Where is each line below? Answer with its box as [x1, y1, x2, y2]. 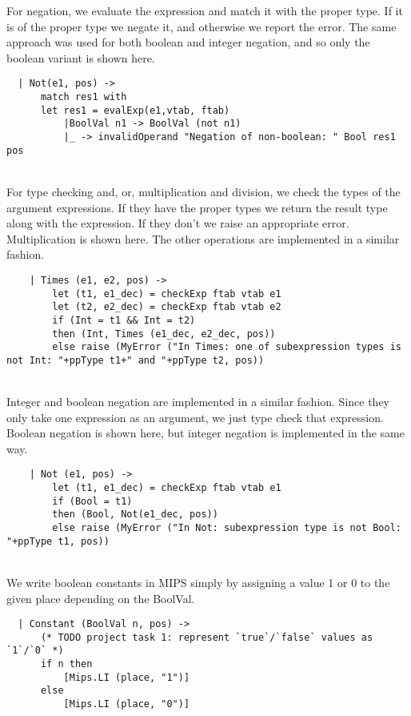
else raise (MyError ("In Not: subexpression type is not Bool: [52, 522, 401, 534]
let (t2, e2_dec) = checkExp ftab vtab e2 [52, 301, 281, 313]
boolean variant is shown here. [6, 49, 155, 66]
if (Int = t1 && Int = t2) [52, 314, 196, 326]
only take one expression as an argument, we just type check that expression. [6, 408, 384, 425]
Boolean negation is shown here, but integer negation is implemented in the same [6, 424, 405, 441]
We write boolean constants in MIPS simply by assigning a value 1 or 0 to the [6, 573, 390, 590]
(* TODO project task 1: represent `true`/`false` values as [40, 631, 373, 643]
